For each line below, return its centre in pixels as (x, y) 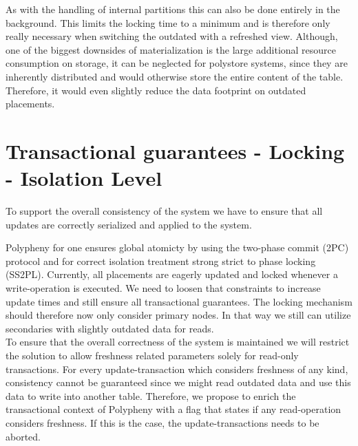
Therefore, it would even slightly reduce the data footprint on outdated (156, 90)
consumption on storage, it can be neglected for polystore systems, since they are (177, 63)
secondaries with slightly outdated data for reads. (110, 328)
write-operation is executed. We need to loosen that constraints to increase (163, 288)
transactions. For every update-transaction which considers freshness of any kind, (177, 369)
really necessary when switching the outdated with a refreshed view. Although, (172, 36)
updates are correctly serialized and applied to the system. (129, 224)
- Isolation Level (84, 178)
